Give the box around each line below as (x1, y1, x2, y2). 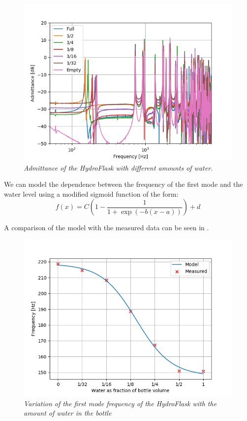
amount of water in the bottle (24, 408, 112, 418)
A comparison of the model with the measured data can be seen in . (4, 222, 209, 233)
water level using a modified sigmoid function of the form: (4, 188, 179, 199)
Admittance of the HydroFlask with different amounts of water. (24, 162, 213, 173)
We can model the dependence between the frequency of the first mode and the (4, 179, 243, 189)
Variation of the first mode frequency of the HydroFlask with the (24, 398, 217, 408)
